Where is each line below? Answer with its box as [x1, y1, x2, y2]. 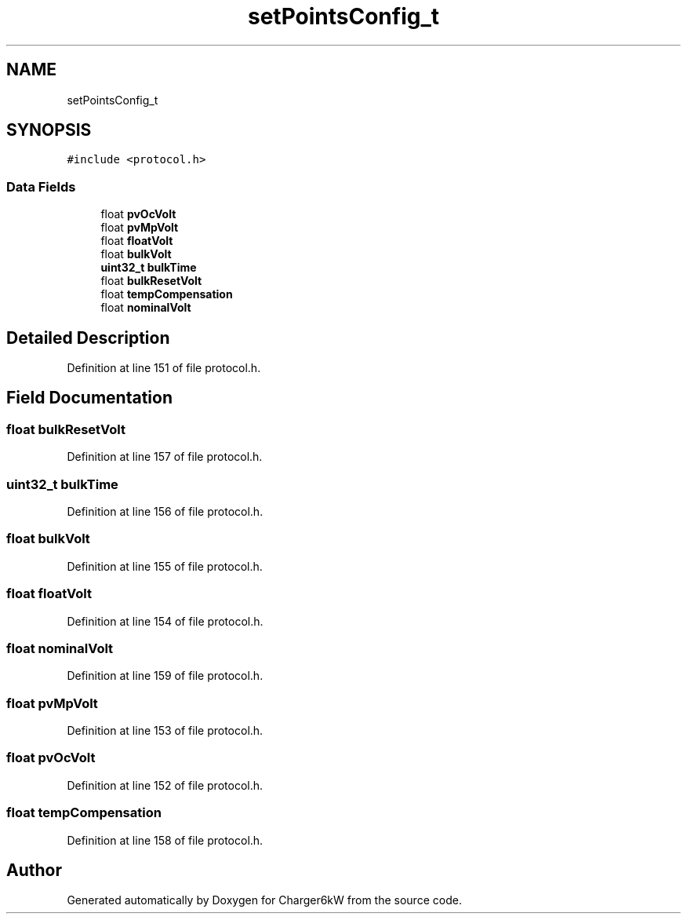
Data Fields [6, 178, 76, 195]
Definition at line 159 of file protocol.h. [67, 669, 264, 683]
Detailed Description [6, 327, 170, 348]
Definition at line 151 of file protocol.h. [67, 361, 261, 375]
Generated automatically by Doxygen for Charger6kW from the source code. [67, 893, 462, 907]
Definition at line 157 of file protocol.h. [67, 450, 263, 464]
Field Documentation [6, 388, 173, 408]
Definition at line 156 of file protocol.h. [67, 505, 264, 518]
